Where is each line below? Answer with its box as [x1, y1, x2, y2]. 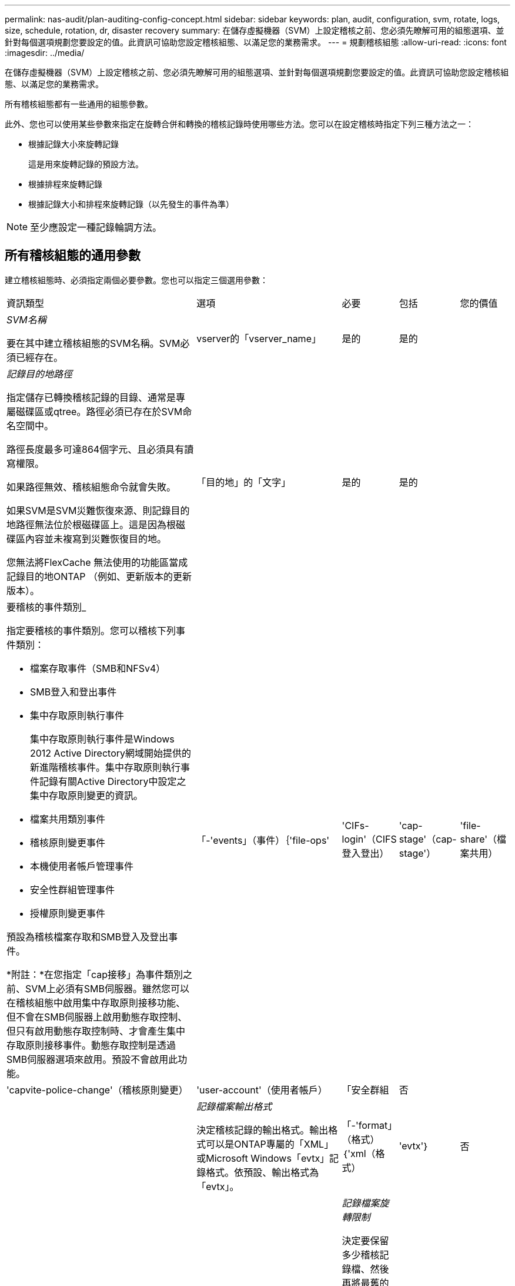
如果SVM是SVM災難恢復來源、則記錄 [6, 504, 171, 516]
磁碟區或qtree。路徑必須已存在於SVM [16, 405, 183, 417]
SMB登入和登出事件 [30, 685, 117, 698]
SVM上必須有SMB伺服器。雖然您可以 [25, 982, 189, 995]
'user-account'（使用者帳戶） [196, 1083, 327, 1096]
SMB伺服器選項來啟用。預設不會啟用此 [6, 1053, 178, 1065]
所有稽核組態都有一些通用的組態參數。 [5, 99, 153, 109]
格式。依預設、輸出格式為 [206, 1166, 319, 1178]
